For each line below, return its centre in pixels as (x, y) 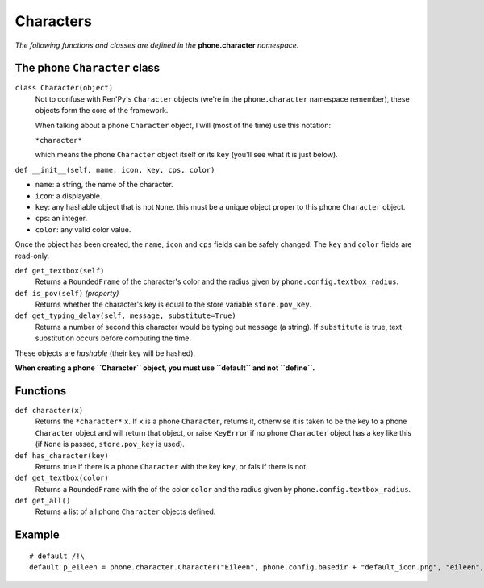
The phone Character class (88, 68)
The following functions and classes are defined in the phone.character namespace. (157, 45)
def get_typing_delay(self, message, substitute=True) (126, 316)
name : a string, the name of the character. (104, 185)
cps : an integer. (61, 219)
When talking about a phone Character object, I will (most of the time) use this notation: (183, 125)
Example (37, 535)
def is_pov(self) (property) (67, 293)
